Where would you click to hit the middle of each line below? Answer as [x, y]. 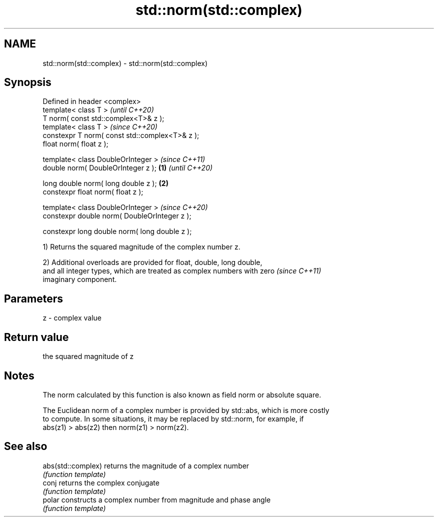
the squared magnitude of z [88, 356]
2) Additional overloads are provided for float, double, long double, [152, 262]
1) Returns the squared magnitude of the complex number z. [141, 247]
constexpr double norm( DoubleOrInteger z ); [117, 216]
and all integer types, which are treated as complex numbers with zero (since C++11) [182, 271]
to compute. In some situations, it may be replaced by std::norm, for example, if [173, 418]
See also [26, 446]
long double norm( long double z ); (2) [105, 183]
